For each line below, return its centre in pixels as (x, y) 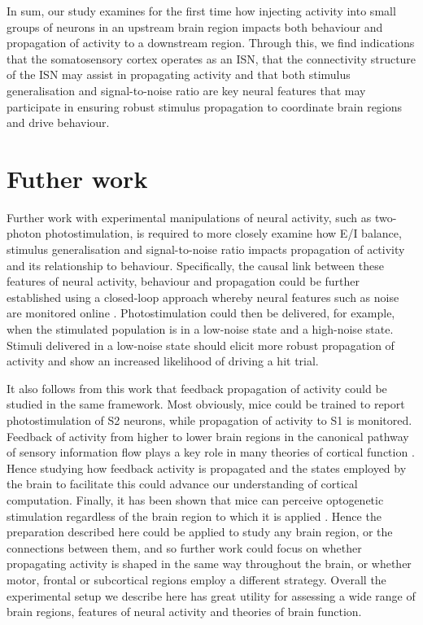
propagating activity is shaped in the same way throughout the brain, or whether (209, 564)
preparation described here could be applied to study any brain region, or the (200, 532)
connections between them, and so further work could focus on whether (184, 547)
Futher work (77, 178)
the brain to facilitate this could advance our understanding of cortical (182, 484)
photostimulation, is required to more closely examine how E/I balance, (223, 233)
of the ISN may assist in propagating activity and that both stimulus (179, 74)
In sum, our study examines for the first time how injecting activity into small (201, 11)
